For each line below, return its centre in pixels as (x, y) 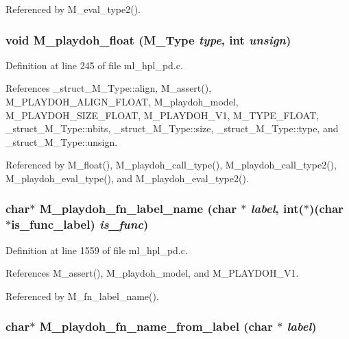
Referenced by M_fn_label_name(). (82, 296)
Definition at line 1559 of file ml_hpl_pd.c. (97, 250)
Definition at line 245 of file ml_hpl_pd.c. (94, 65)
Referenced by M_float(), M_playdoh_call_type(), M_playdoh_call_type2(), (171, 165)
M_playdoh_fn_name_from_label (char (156, 326)
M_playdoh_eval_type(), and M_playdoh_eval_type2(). (127, 178)
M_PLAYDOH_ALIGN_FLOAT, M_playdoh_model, (122, 101)
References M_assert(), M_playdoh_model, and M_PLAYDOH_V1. (152, 273)
